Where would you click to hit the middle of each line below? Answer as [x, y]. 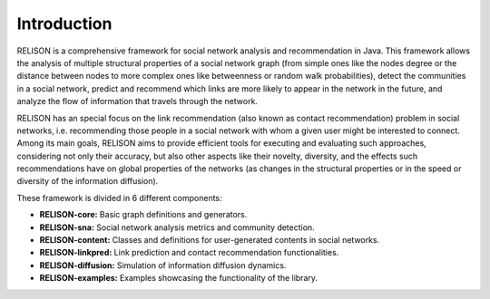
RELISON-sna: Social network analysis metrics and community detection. [177, 227]
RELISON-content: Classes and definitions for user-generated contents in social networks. [210, 240]
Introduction [64, 24]
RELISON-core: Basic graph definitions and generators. [143, 215]
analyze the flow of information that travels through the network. [137, 101]
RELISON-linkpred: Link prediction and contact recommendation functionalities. [189, 253]
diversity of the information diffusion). [88, 181]
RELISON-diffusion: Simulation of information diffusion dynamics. [163, 265]
